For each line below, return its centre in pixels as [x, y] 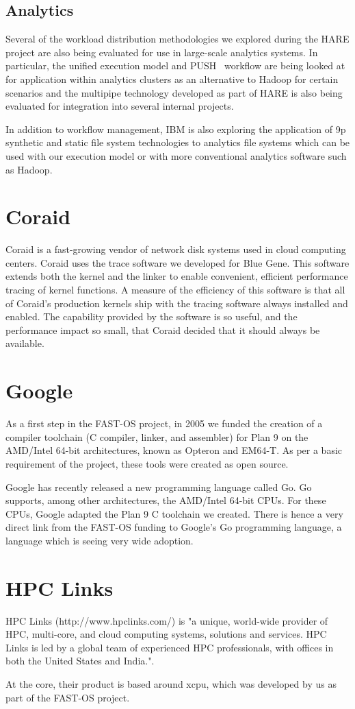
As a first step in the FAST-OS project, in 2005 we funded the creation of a [164, 423]
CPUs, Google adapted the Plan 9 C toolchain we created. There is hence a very [174, 513]
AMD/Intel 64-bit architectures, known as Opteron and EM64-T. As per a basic [174, 450]
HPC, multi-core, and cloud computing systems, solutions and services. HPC [166, 634]
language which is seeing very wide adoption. [100, 540]
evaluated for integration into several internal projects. [120, 106]
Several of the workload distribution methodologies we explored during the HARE [177, 39]
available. [25, 343]
